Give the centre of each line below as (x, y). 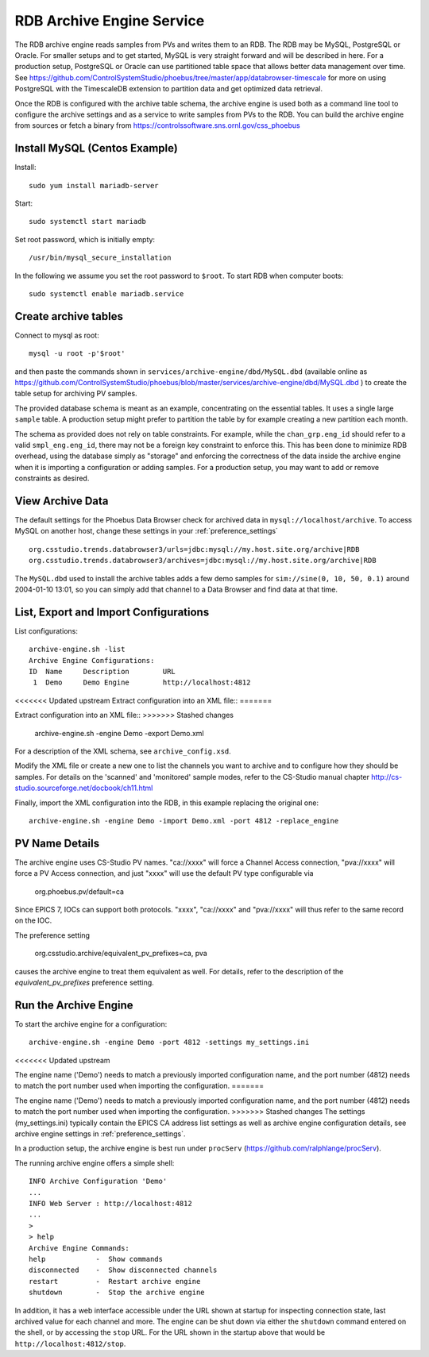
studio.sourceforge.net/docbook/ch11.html (84, 788)
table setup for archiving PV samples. (76, 394)
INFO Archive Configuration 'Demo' (98, 1182)
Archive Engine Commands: (79, 1248)
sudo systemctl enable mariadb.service (106, 293)
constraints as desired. (52, 478)
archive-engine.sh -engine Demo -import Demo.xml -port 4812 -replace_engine (184, 821)
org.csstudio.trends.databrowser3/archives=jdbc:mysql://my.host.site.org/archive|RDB (203, 561)
